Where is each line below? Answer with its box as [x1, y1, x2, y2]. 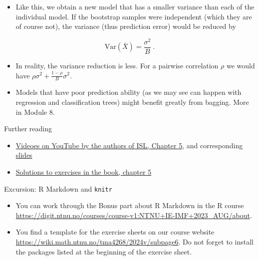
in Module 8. [15, 106, 55, 117]
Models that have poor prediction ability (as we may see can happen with [15, 87, 242, 97]
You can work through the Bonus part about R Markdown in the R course [15, 200, 244, 211]
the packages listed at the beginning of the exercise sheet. [15, 246, 192, 257]
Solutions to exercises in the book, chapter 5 [15, 166, 152, 177]
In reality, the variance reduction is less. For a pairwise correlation [15, 60, 219, 70]
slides [15, 150, 32, 160]
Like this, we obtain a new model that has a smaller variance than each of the [15, 1, 255, 11]
